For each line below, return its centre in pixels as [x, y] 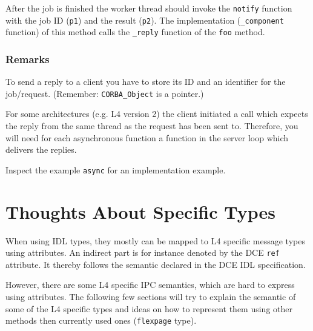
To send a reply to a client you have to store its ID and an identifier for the [146, 82]
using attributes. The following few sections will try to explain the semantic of [151, 297]
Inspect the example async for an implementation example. [116, 169]
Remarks [28, 59]
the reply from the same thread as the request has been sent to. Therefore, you [152, 126]
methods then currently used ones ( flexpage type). [101, 320]
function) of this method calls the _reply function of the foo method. [135, 32]
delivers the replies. [41, 149]
